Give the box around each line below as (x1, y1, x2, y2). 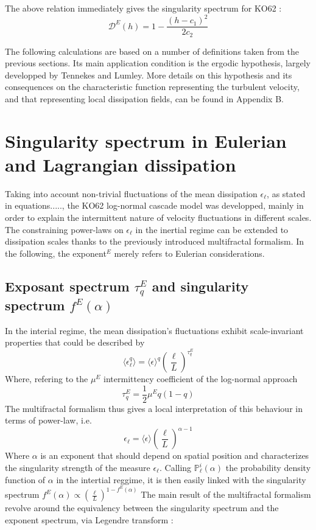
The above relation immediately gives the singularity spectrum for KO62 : (5, 2, 282, 14)
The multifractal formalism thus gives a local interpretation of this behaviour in (5, 402, 303, 414)
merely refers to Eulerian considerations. (114, 246, 265, 259)
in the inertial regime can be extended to (135, 223, 289, 235)
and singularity (152, 276, 249, 295)
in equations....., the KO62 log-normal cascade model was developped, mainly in (5, 199, 304, 212)
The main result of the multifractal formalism (141, 488, 311, 501)
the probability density (225, 461, 311, 473)
